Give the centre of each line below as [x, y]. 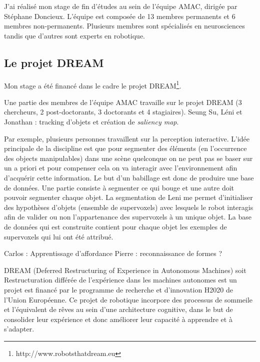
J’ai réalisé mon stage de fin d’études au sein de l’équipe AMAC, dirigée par [121, 6]
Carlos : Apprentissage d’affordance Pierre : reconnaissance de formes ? [113, 253]
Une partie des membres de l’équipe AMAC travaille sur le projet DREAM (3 [123, 102]
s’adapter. [19, 329]
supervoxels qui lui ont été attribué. [59, 236]
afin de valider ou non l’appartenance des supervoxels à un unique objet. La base [128, 217]
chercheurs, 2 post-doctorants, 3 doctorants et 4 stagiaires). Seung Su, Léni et [123, 112]
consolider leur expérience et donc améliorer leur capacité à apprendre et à [118, 319]
